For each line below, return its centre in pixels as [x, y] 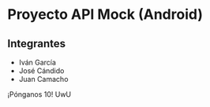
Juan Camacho [43, 79]
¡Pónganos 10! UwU [39, 94]
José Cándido [41, 71]
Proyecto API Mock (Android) [105, 15]
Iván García [37, 62]
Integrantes [37, 44]
